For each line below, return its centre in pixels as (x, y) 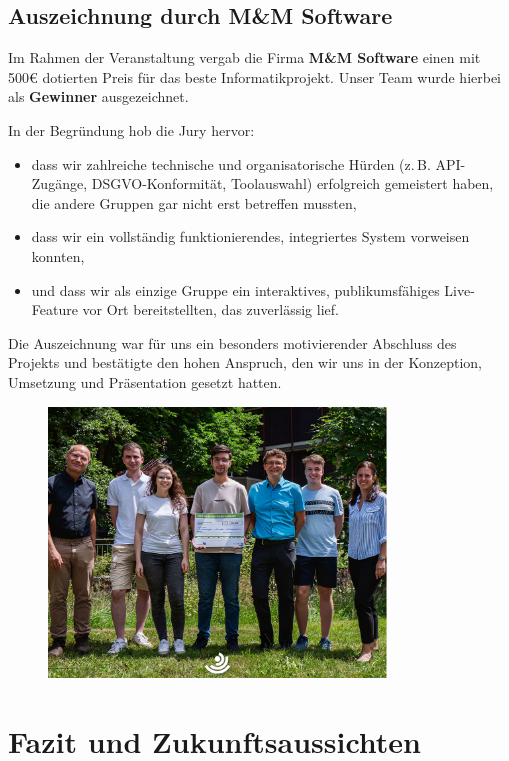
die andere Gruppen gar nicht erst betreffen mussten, (194, 202)
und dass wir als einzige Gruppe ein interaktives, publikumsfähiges (235, 289)
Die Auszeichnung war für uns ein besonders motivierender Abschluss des (232, 342)
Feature (54, 309)
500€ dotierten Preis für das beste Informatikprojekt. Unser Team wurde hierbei (255, 76)
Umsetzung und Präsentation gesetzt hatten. (145, 381)
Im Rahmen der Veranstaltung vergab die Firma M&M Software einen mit (244, 57)
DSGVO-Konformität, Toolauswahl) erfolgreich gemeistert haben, (292, 183)
